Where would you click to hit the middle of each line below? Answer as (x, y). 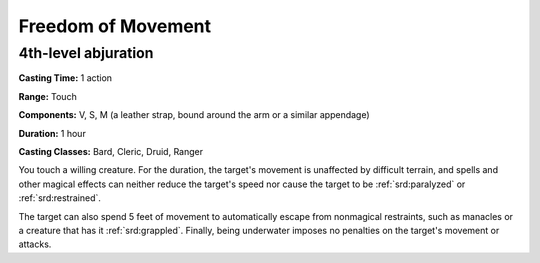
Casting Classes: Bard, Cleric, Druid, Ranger (111, 151)
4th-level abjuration (86, 53)
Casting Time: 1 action (65, 78)
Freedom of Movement (115, 26)
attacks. (35, 244)
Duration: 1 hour (52, 133)
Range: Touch (47, 96)
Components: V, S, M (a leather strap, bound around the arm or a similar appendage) (194, 115)
